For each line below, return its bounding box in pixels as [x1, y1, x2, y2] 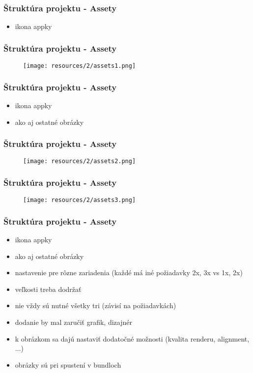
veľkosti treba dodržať [15, 284, 82, 294]
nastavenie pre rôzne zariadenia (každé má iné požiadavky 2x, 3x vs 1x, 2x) [15, 267, 243, 278]
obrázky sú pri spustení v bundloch [15, 359, 121, 370]
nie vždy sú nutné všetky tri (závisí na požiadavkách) [15, 300, 176, 311]
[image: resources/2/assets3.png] [23, 197, 136, 204]
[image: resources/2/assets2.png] [23, 158, 136, 165]
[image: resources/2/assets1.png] [23, 62, 136, 70]
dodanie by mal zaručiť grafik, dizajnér [15, 317, 132, 327]
